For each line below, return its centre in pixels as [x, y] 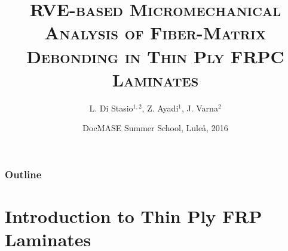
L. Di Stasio [111, 108]
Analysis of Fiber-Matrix [155, 32]
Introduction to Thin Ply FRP [134, 216]
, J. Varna [200, 108]
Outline [23, 174]
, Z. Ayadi [160, 108]
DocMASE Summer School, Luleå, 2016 [155, 128]
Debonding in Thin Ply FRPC [155, 56]
